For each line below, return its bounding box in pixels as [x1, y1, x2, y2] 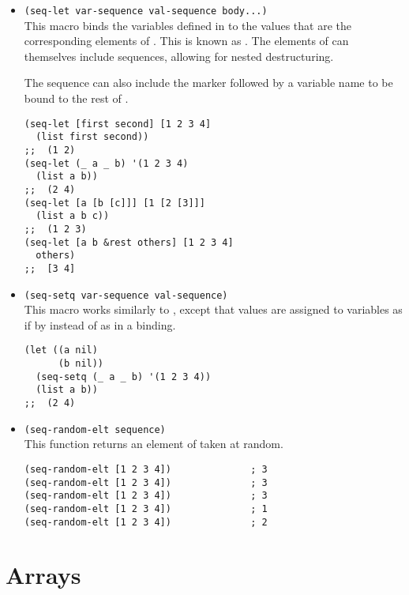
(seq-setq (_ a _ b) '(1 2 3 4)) [36, 371, 212, 382]
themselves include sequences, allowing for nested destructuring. [24, 47, 334, 64]
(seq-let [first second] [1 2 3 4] [24, 118, 212, 130]
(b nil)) [58, 358, 104, 369]
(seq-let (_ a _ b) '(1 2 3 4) [24, 157, 189, 169]
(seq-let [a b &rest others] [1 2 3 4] [24, 236, 234, 248]
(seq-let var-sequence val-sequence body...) [24, 6, 268, 17]
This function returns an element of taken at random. [24, 435, 283, 452]
